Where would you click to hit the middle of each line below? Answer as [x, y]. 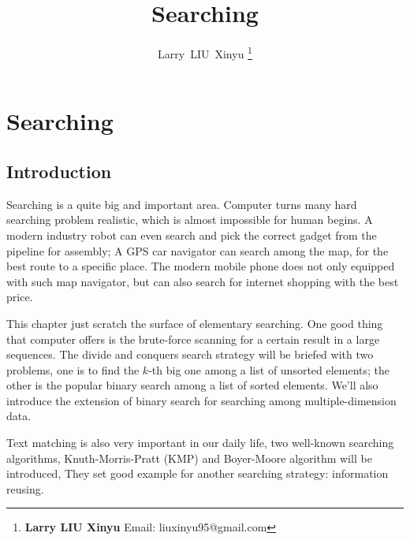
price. [20, 297]
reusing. [25, 488]
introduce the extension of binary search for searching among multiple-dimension [201, 400]
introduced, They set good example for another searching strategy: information [198, 473]
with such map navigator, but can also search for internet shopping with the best [203, 281]
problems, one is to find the [73, 369]
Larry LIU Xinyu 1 [205, 52]
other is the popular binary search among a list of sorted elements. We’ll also [192, 385]
